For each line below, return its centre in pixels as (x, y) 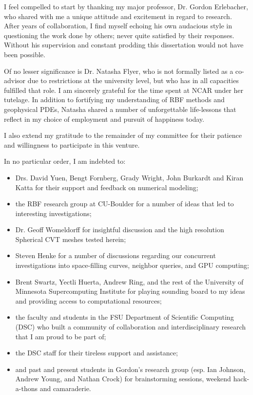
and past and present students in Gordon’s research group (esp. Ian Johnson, (130, 369)
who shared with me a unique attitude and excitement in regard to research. (118, 16)
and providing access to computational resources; (88, 300)
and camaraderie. (65, 388)
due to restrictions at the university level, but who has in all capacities (133, 80)
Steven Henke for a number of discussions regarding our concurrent (116, 255)
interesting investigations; (53, 213)
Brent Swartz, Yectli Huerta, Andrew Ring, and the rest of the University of (129, 281)
